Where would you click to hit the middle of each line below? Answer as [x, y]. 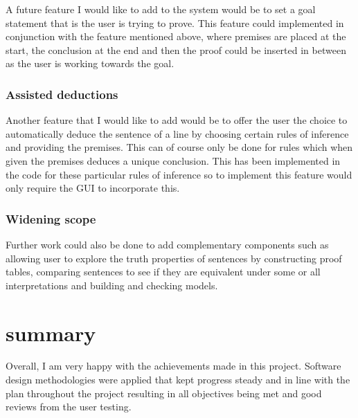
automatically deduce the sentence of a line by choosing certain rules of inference [177, 133]
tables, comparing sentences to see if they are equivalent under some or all [163, 272]
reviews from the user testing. [69, 407]
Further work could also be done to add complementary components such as [167, 244]
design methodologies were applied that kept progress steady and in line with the [178, 380]
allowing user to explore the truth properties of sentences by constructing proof [174, 258]
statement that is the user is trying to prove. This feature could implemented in [175, 22]
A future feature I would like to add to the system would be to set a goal [161, 9]
